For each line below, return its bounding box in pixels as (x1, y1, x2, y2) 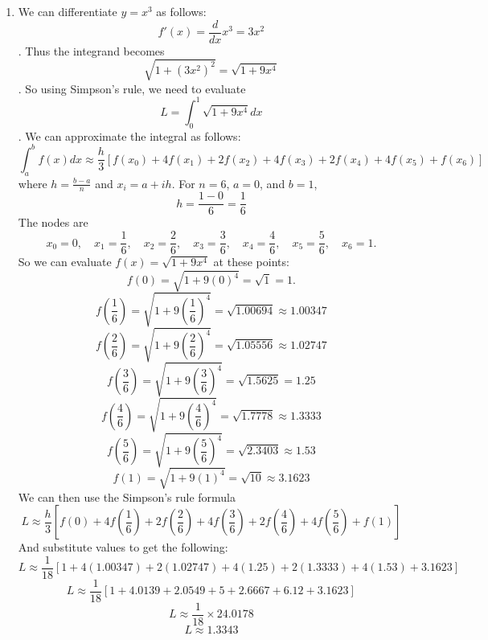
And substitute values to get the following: (18, 539, 228, 556)
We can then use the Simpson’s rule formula (18, 488, 236, 505)
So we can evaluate (18, 253, 112, 270)
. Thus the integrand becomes (18, 42, 165, 59)
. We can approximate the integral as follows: (18, 127, 241, 144)
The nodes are (18, 214, 88, 231)
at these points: (213, 253, 289, 270)
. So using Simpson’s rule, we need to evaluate (18, 80, 246, 96)
